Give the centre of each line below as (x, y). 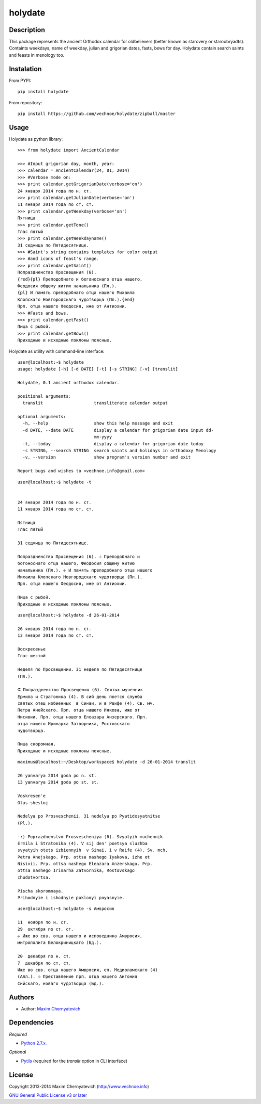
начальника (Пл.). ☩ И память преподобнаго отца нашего (85, 570)
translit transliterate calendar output (95, 403)
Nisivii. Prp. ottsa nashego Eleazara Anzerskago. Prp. (85, 864)
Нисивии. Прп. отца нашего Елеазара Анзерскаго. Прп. (82, 717)
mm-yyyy (103, 437)
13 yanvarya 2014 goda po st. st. (58, 782)
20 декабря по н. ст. (44, 956)
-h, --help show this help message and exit (98, 423)
